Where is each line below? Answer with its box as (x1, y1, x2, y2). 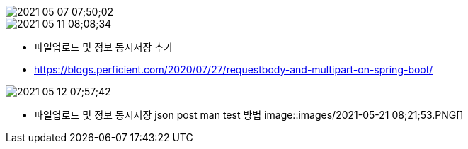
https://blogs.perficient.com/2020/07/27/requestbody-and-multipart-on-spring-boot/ (34, 64, 433, 76)
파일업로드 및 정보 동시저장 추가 (34, 41, 173, 53)
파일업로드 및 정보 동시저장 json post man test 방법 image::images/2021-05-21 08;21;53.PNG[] (34, 109, 464, 121)
